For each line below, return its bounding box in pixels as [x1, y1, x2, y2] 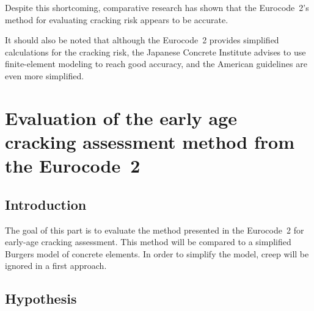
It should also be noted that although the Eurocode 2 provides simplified [5, 34, 279, 46]
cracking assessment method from [5, 129, 294, 154]
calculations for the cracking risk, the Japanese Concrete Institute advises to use [5, 45, 306, 58]
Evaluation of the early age [5, 105, 238, 130]
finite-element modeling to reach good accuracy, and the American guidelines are [5, 57, 307, 70]
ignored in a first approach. [5, 259, 107, 272]
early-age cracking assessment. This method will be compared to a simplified [5, 235, 291, 248]
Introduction [5, 195, 87, 213]
